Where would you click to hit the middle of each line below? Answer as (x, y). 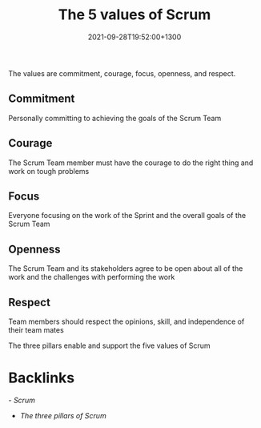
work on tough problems (49, 171)
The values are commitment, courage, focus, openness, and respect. (122, 73)
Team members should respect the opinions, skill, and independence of (126, 321)
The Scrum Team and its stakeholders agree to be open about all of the (126, 269)
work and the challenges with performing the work (92, 277)
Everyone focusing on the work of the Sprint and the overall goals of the (127, 216)
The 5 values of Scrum (135, 15)
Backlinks (42, 378)
